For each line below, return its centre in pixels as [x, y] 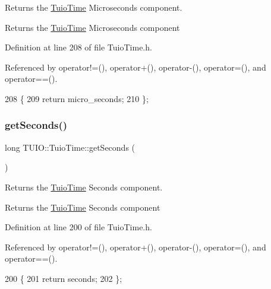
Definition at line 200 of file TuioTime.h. [78, 227]
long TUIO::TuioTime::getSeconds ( [70, 147]
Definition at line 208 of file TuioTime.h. [78, 47]
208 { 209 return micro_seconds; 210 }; [77, 98]
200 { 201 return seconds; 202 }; [64, 278]
